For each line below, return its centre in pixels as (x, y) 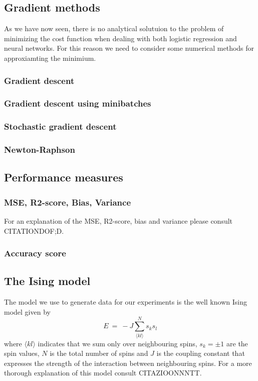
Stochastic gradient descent (60, 126)
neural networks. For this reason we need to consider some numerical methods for (129, 48)
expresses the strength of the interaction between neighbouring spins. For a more (128, 363)
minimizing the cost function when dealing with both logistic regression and (120, 38)
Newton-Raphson (40, 150)
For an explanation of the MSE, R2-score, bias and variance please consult (118, 220)
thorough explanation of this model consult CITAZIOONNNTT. (103, 373)
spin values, (22, 353)
